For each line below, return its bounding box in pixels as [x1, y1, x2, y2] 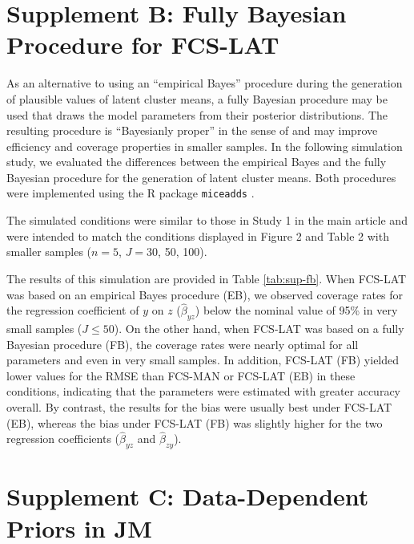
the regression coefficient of [6, 302, 139, 319]
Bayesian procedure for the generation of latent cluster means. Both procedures [6, 168, 396, 185]
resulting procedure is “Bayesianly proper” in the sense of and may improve [6, 122, 378, 139]
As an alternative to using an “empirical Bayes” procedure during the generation [6, 75, 403, 91]
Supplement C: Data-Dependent [6, 480, 369, 513]
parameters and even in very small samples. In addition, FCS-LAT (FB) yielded [6, 351, 400, 368]
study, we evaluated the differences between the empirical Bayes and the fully [6, 153, 387, 170]
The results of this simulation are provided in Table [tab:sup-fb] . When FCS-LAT [6, 270, 407, 286]
